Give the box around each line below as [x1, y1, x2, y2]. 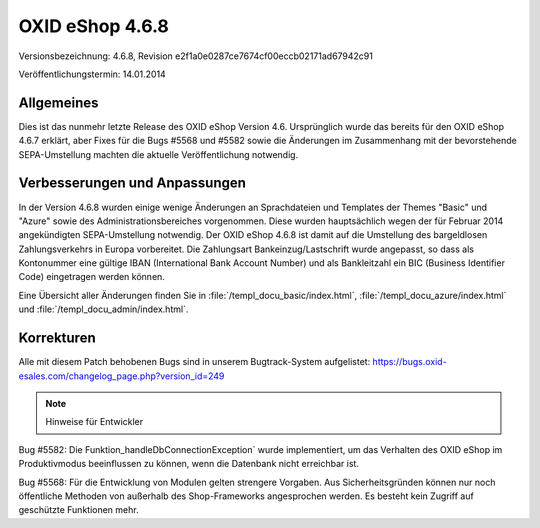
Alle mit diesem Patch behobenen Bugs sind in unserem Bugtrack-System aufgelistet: [18, 356, 371, 368]
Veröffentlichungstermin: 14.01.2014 [18, 68, 167, 80]
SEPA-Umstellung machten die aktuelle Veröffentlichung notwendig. [18, 148, 299, 160]
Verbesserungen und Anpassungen [18, 175, 247, 192]
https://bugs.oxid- [372, 356, 447, 368]
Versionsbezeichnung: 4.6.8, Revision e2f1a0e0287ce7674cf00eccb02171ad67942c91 [18, 50, 374, 62]
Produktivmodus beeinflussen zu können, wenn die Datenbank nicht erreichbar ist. [18, 458, 360, 470]
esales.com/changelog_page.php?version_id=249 [18, 370, 225, 382]
